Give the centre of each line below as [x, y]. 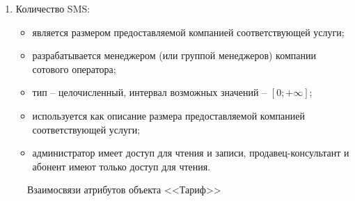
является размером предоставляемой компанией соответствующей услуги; [188, 32]
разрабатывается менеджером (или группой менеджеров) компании [174, 55]
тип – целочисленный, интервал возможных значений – [150, 92]
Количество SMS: [53, 8]
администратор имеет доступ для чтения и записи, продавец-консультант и [191, 153]
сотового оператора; [74, 69]
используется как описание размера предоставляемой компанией [168, 115]
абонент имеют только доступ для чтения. [121, 166]
